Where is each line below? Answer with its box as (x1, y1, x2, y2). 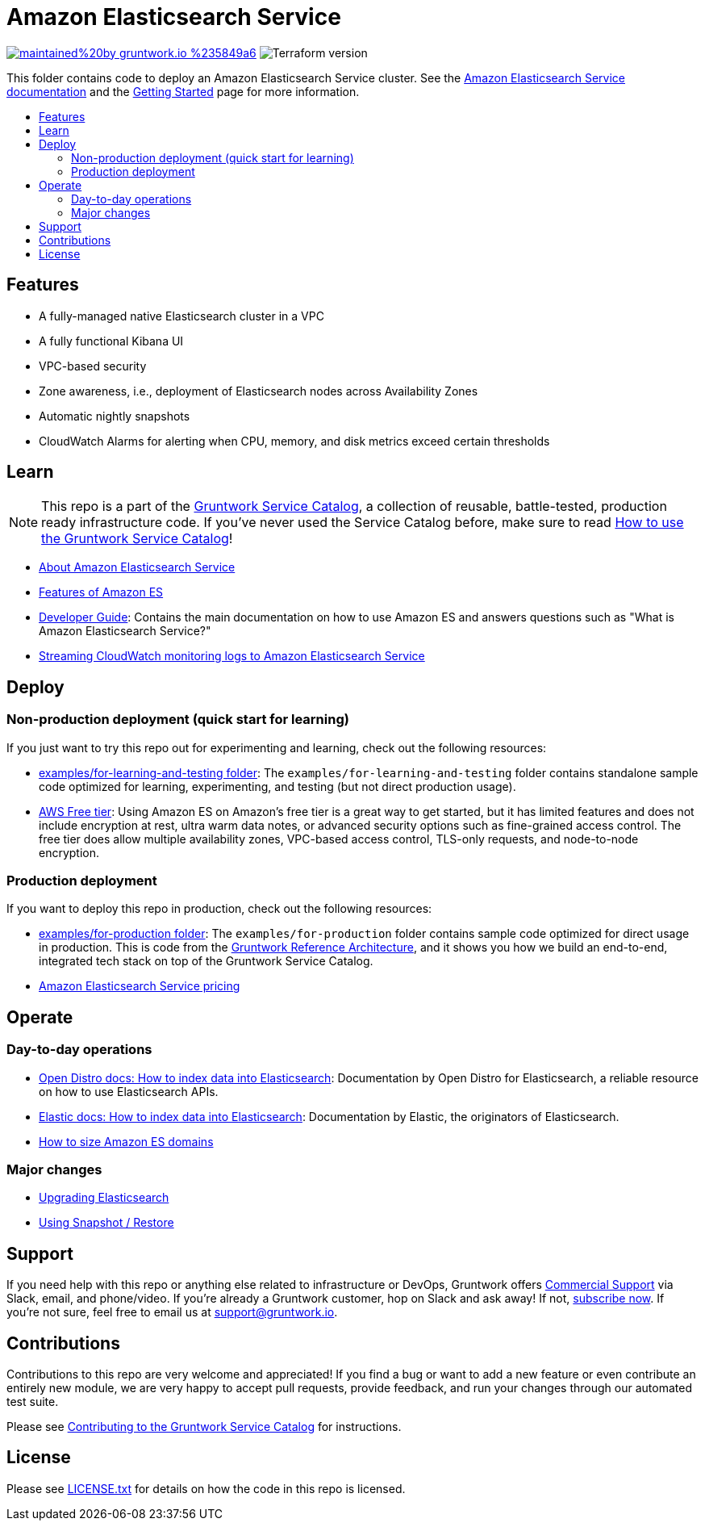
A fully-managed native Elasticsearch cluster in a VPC (39, 308, 324, 323)
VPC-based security (39, 358, 147, 373)
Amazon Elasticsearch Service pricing (39, 979, 240, 994)
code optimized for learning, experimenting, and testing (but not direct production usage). (39, 779, 516, 793)
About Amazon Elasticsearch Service (39, 560, 236, 575)
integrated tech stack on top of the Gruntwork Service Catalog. (39, 954, 373, 968)
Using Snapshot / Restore (39, 1215, 174, 1230)
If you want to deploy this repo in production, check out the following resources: (6, 902, 432, 916)
